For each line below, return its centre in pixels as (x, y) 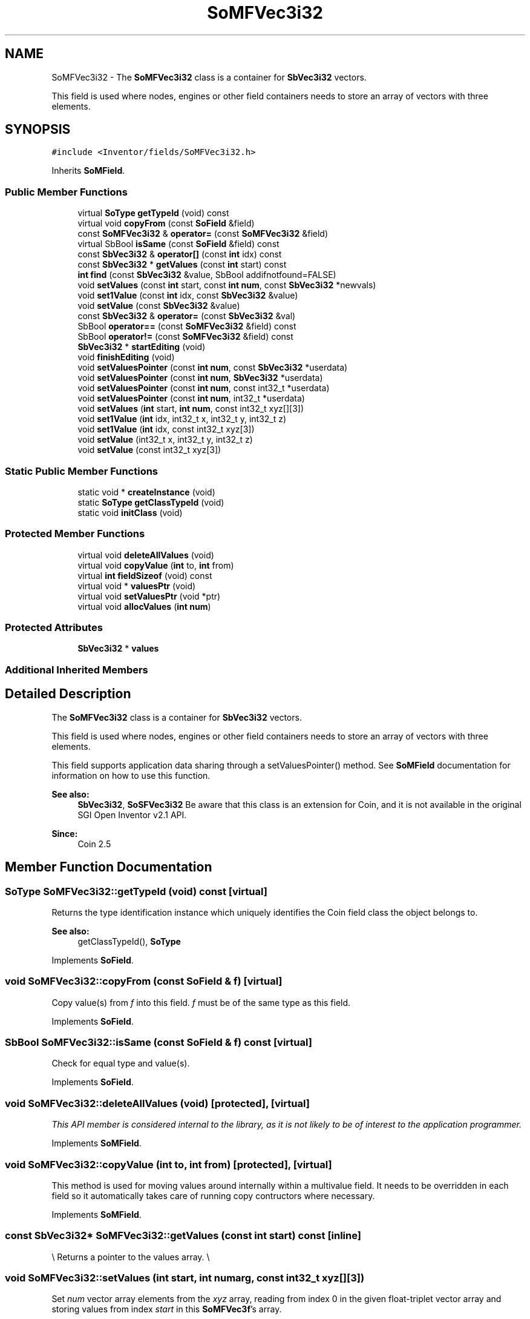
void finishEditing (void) (126, 357)
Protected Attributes (54, 628)
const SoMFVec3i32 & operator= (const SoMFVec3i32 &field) (203, 234)
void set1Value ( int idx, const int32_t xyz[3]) (166, 429)
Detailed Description (68, 694)
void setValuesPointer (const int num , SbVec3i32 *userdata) (200, 378)
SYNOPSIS (38, 130)
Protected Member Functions (75, 534)
